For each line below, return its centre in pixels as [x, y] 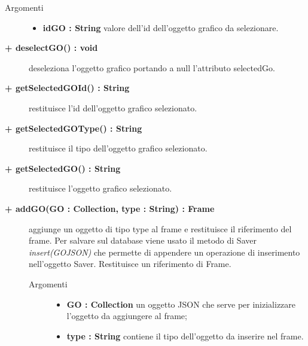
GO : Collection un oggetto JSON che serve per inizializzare [181, 304]
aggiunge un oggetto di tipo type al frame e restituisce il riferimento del [160, 228]
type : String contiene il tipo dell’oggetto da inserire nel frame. [185, 336]
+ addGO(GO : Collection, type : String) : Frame [110, 208]
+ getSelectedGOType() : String [74, 128]
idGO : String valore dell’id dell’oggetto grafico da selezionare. [161, 27]
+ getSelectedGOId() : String [67, 88]
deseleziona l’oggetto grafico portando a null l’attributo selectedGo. [152, 67]
